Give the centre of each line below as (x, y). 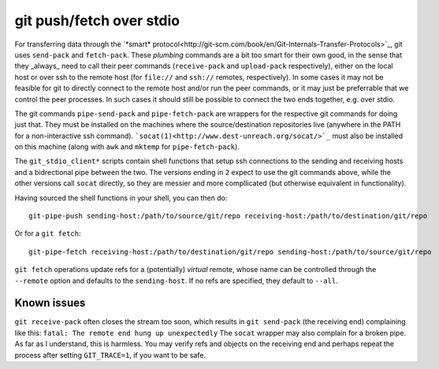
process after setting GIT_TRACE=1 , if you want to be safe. (110, 355)
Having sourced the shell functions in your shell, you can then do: (121, 198)
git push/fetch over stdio (97, 20)
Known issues (50, 303)
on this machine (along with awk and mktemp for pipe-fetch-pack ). (127, 147)
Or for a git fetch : (48, 233)
